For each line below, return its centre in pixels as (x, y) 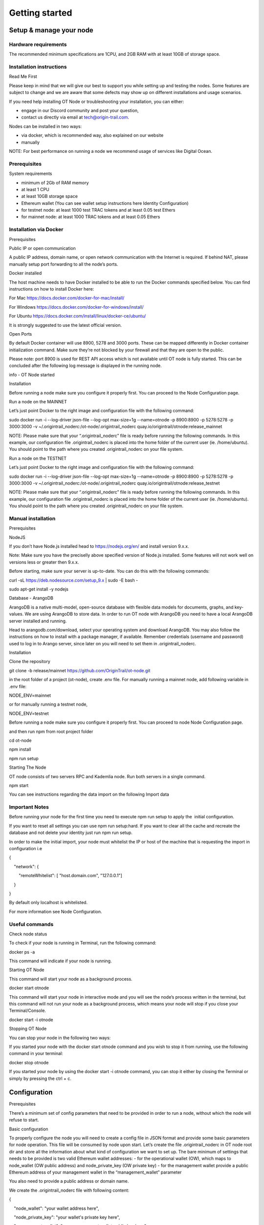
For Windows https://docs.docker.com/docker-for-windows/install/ (76, 307)
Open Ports (21, 334)
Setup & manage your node (51, 30)
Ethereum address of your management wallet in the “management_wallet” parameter (95, 1172)
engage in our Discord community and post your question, (80, 111)
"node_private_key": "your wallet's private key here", (67, 1217)
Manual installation (32, 518)
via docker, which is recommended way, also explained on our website (92, 135)
